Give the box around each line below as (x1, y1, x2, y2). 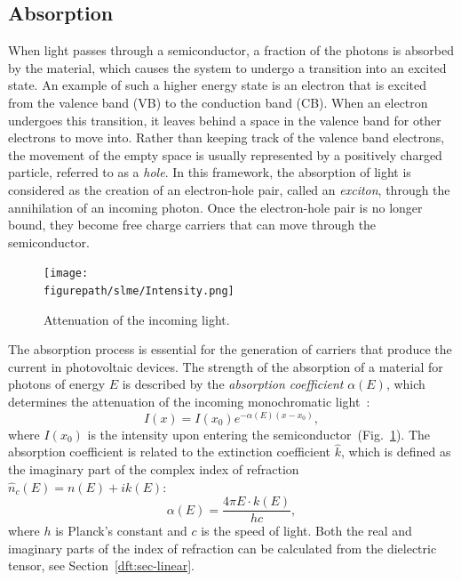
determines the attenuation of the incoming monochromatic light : (8, 392, 370, 411)
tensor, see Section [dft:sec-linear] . (8, 556, 195, 575)
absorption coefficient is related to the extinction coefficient (8, 442, 331, 461)
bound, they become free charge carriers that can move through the (8, 215, 377, 234)
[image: (44, 267, 89, 280)
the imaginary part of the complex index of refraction (8, 460, 299, 479)
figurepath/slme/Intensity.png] (44, 284, 234, 297)
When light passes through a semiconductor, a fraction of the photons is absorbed (8, 41, 454, 60)
